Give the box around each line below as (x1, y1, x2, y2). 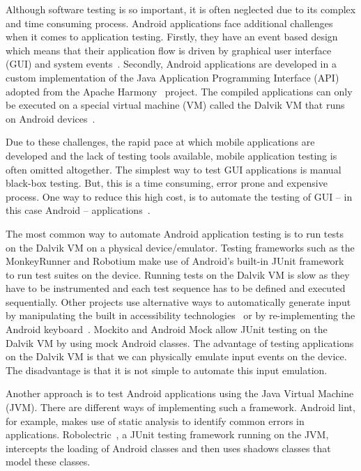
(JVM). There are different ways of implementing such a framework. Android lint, (6, 400, 355, 415)
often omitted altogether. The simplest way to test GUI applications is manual (6, 162, 341, 176)
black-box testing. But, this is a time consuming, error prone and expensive (6, 176, 328, 190)
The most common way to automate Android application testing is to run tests (6, 226, 344, 240)
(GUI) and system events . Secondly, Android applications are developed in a (6, 56, 337, 71)
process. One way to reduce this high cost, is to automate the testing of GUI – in (6, 189, 353, 203)
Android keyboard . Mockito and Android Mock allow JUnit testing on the (6, 322, 328, 337)
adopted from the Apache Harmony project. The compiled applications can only (6, 84, 353, 98)
